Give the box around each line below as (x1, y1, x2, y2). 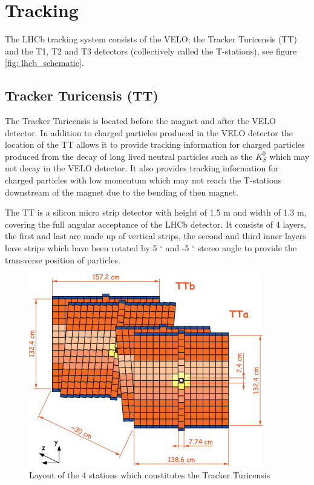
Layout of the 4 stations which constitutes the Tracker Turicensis (29, 468, 270, 481)
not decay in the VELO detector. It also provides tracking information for (5, 162, 279, 174)
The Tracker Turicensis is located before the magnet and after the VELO (5, 114, 276, 127)
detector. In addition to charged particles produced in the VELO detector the (5, 126, 293, 139)
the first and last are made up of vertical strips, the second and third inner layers (5, 229, 306, 242)
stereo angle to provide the (197, 242, 297, 254)
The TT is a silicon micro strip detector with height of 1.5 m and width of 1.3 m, (5, 206, 307, 219)
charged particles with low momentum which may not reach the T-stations (5, 174, 282, 186)
